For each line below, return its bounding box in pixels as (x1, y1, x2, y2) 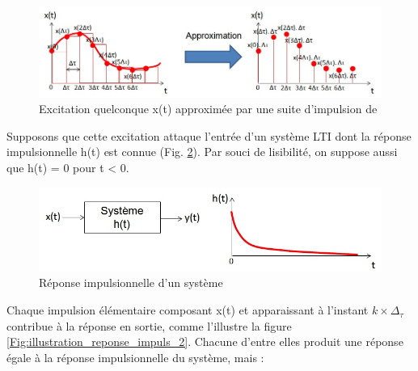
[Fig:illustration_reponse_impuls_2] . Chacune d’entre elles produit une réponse (6, 333, 403, 350)
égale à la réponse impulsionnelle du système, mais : (6, 348, 264, 365)
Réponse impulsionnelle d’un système (39, 274, 223, 291)
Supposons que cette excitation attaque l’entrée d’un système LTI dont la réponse (6, 127, 412, 144)
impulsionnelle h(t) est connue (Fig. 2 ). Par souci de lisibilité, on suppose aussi (6, 143, 398, 160)
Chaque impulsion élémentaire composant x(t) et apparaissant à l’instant (6, 301, 369, 318)
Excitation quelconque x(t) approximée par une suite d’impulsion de (39, 100, 378, 117)
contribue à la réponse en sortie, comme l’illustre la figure (6, 317, 292, 334)
